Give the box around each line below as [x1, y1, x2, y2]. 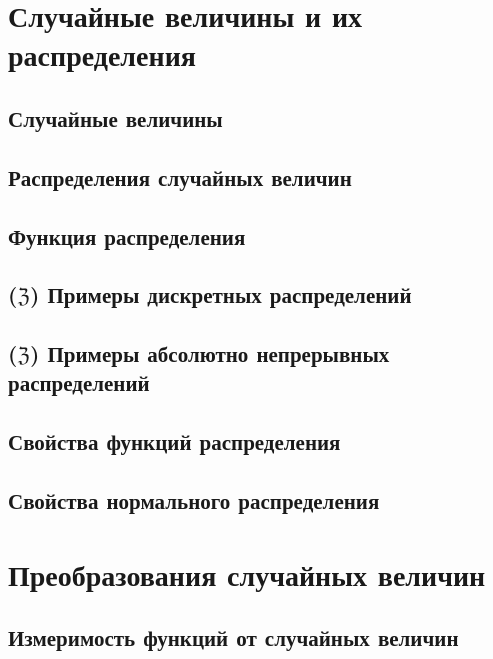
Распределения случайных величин [8, 161, 352, 192]
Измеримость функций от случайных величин [8, 622, 459, 653]
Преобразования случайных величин [8, 553, 486, 594]
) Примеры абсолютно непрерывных [30, 338, 390, 369]
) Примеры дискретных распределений [30, 279, 412, 310]
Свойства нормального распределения [8, 485, 380, 516]
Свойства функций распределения [8, 426, 341, 457]
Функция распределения [8, 220, 246, 251]
